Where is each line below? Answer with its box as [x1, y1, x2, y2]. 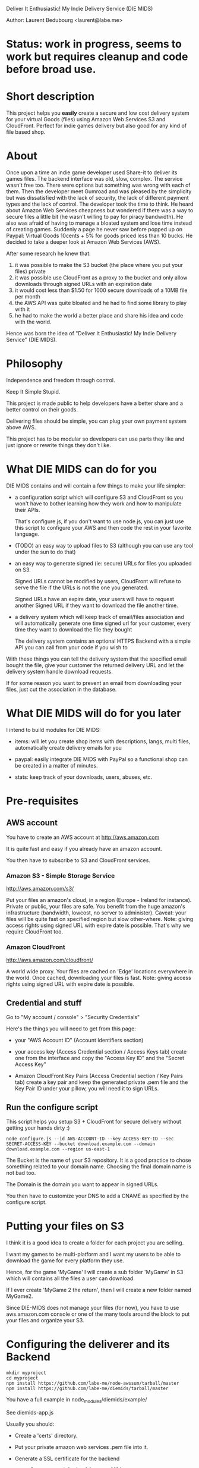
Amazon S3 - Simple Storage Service [6, 871, 115, 879]
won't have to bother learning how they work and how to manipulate [14, 499, 182, 507]
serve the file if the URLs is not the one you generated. [14, 584, 149, 591]
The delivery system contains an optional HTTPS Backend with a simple [14, 637, 191, 645]
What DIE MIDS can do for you [6, 463, 157, 476]
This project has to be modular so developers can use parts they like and [6, 435, 185, 442]
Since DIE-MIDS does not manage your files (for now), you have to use [6, 1304, 179, 1312]
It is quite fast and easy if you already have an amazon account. [6, 845, 162, 852]
